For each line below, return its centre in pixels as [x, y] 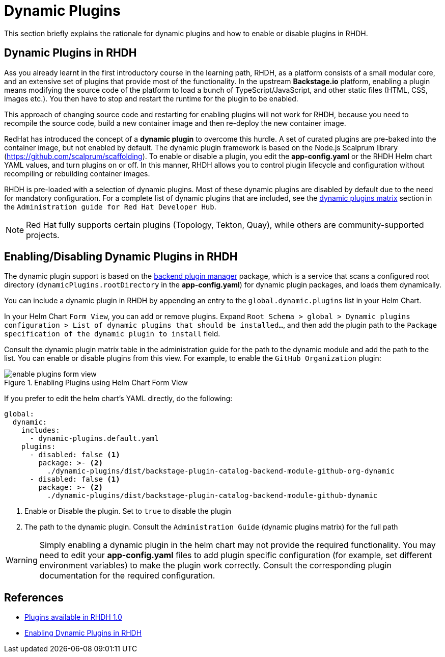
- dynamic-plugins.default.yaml [94, 439]
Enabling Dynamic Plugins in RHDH [83, 633]
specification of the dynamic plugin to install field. [112, 334]
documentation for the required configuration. [127, 576]
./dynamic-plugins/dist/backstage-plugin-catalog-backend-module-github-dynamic [212, 496]
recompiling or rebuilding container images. [77, 173]
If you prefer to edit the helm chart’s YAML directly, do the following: [118, 399]
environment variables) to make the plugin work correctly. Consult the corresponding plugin [215, 566]
